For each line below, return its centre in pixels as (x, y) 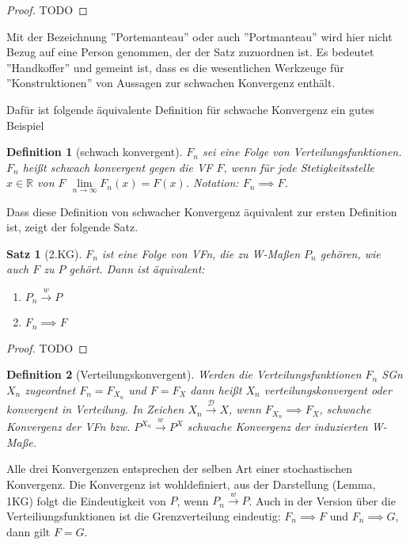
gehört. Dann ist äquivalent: (137, 269)
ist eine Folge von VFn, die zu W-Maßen (201, 253)
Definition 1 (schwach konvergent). (95, 152)
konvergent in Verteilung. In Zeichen (95, 409)
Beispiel (25, 125)
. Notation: (212, 183)
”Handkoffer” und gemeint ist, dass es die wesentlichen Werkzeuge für (175, 67)
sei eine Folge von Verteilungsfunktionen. (302, 152)
